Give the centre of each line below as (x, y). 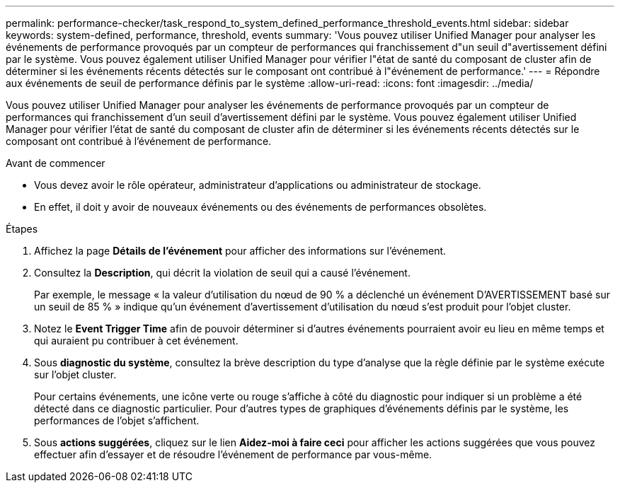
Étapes (22, 229)
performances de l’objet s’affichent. (117, 420)
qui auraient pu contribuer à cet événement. (136, 341)
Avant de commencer (56, 163)
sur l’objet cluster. (75, 374)
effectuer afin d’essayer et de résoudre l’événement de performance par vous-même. (233, 454)
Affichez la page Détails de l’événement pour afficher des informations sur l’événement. (240, 251)
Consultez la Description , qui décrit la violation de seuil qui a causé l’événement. (222, 273)
